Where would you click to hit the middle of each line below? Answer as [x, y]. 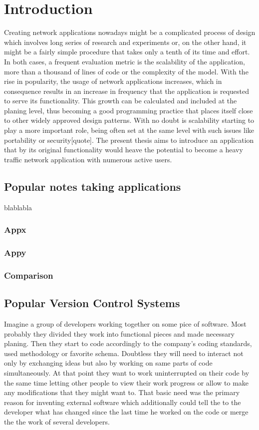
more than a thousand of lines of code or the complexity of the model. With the [126, 71]
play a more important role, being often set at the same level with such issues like [129, 130]
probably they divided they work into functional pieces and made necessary [119, 333]
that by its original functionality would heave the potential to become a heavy [124, 150]
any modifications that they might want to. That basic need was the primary [122, 392]
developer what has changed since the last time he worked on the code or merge [126, 412]
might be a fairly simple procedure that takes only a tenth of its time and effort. [127, 52]
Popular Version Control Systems [92, 303]
